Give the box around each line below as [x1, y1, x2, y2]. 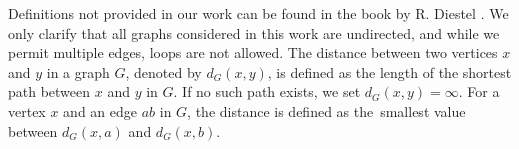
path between [8, 81, 91, 102]
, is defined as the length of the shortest [267, 61, 512, 82]
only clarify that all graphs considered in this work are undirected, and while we [8, 22, 500, 43]
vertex [8, 100, 46, 121]
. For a [458, 81, 500, 102]
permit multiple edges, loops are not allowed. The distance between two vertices [8, 42, 498, 63]
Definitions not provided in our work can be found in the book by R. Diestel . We [8, 3, 509, 23]
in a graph [46, 61, 110, 82]
